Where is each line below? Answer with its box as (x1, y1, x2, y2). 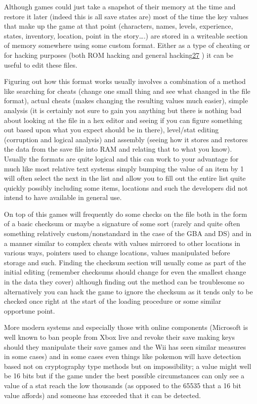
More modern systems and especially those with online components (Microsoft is (4, 322, 248, 332)
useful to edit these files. (4, 59, 78, 70)
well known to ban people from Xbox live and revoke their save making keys (4, 332, 235, 342)
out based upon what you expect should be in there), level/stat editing (4, 124, 219, 135)
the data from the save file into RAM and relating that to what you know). (4, 144, 232, 154)
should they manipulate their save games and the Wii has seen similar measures (4, 341, 246, 352)
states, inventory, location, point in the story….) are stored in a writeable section (4, 30, 248, 40)
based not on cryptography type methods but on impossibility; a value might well (4, 361, 252, 371)
